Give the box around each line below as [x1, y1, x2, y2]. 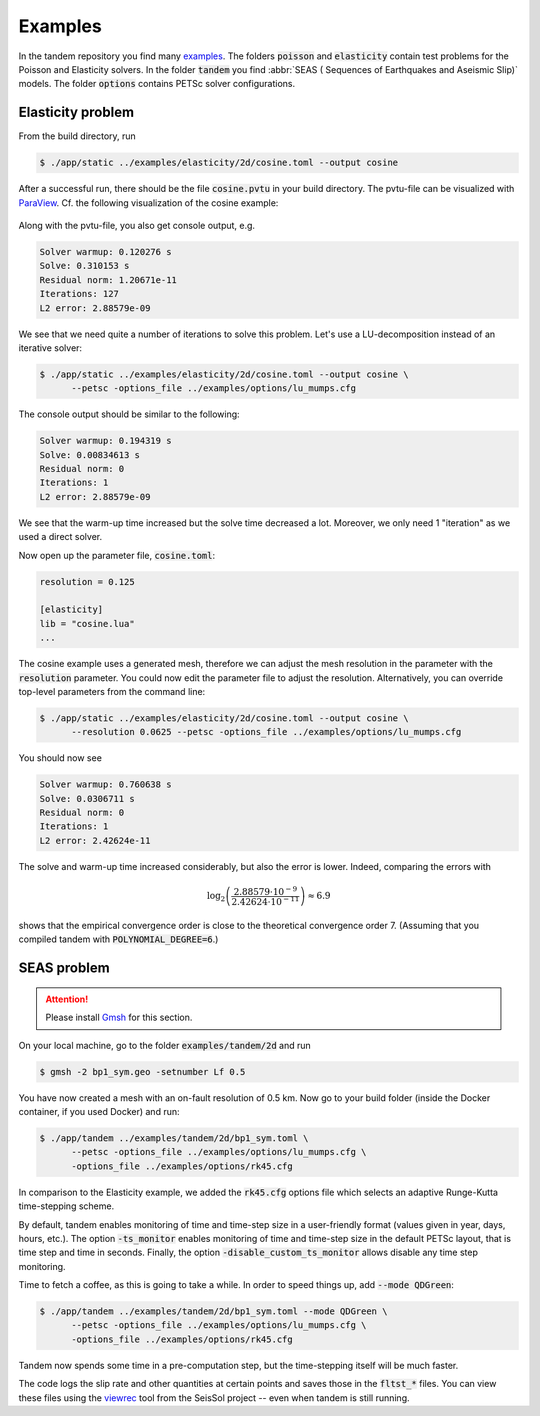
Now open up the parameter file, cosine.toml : [18, 549, 215, 561]
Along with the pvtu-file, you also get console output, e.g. [18, 219, 255, 231]
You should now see [18, 752, 102, 764]
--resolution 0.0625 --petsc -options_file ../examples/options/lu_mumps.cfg [71, 726, 462, 738]
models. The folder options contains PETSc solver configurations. [18, 78, 295, 90]
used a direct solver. [18, 531, 103, 543]
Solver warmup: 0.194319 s [39, 435, 172, 447]
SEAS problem [18, 960, 110, 977]
